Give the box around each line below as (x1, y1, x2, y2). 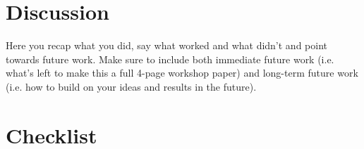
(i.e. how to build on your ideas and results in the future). (6, 79, 257, 93)
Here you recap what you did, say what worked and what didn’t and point (6, 38, 328, 53)
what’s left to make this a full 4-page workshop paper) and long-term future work (6, 65, 358, 80)
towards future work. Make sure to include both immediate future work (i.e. (6, 51, 334, 66)
